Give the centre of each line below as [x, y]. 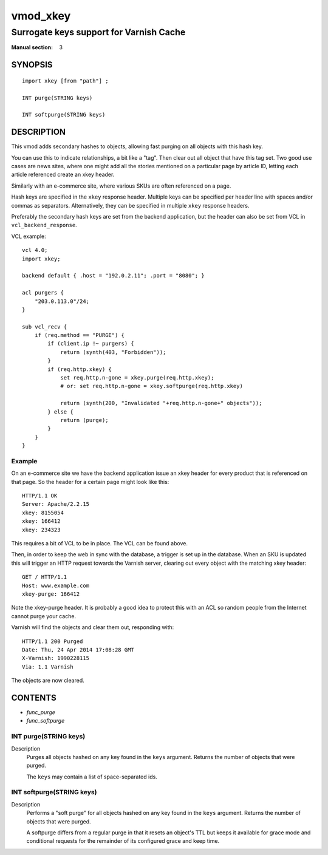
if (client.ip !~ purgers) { [91, 344]
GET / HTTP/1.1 [45, 577]
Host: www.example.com [56, 585]
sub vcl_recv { [45, 327]
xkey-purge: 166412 [51, 594]
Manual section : [32, 47]
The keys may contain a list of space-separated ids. [92, 777]
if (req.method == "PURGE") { [79, 335]
